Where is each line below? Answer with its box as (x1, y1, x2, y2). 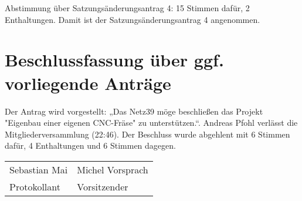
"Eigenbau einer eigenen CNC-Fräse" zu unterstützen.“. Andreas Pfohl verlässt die (5, 116, 298, 129)
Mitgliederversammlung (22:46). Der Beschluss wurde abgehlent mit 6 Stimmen (5, 128, 290, 140)
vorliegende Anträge (5, 71, 171, 95)
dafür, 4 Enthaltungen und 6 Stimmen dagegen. (5, 139, 176, 152)
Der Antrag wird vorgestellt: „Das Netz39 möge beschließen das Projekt (5, 105, 263, 117)
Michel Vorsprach (77, 162, 148, 176)
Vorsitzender (77, 179, 128, 193)
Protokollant (9, 179, 60, 193)
